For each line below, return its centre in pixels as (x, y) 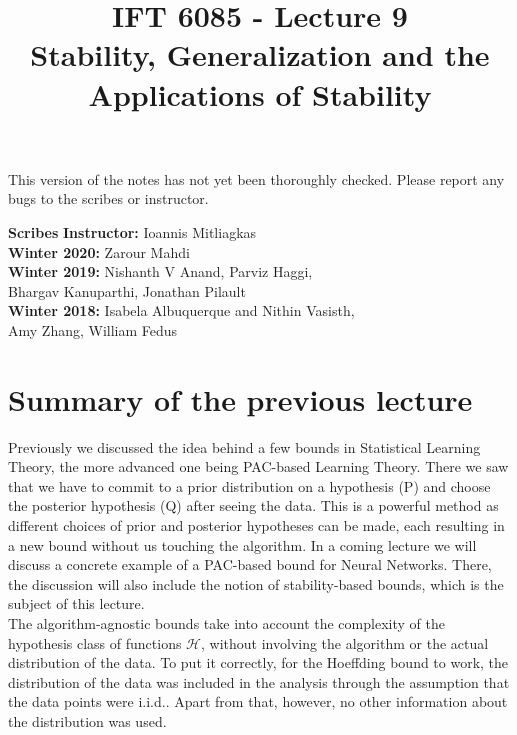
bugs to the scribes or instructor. (108, 198)
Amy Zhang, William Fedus (93, 329)
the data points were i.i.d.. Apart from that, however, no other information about (258, 701)
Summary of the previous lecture (240, 398)
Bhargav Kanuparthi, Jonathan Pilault (127, 290)
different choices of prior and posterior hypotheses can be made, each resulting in (256, 525)
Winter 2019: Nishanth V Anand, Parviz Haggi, (160, 271)
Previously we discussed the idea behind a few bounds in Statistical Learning (244, 446)
